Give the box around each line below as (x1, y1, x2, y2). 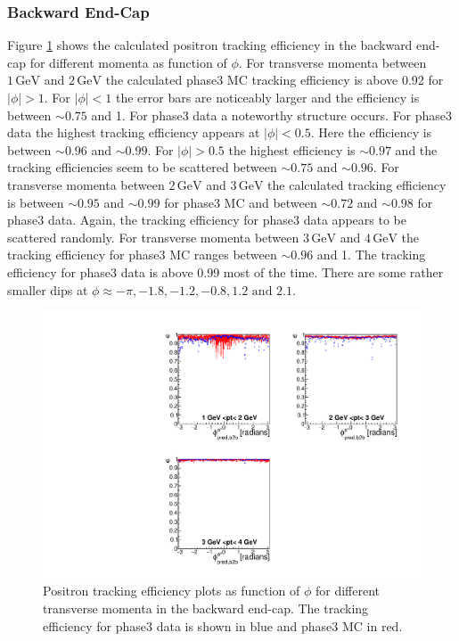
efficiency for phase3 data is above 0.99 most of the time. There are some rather (7, 262, 444, 281)
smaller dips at (7, 280, 88, 299)
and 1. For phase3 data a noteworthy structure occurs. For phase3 (91, 105, 453, 124)
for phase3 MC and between (164, 193, 317, 211)
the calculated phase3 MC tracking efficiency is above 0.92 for (105, 70, 444, 89)
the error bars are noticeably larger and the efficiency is (115, 88, 420, 106)
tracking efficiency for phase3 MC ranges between (7, 245, 277, 264)
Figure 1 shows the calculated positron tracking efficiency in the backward (7, 36, 413, 54)
